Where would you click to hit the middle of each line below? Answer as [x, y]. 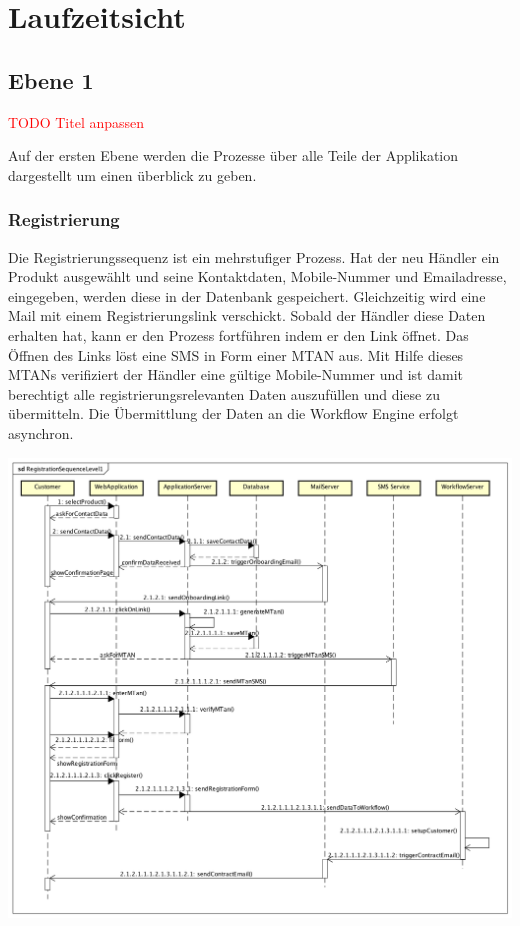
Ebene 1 [51, 79]
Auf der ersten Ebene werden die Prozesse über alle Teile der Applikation [233, 155]
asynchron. [41, 432]
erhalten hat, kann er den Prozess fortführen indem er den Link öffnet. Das [238, 334]
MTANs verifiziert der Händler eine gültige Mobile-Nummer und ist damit [235, 374]
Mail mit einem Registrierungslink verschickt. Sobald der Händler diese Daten [247, 315]
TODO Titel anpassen [76, 121]
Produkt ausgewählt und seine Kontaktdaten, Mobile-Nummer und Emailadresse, [257, 276]
